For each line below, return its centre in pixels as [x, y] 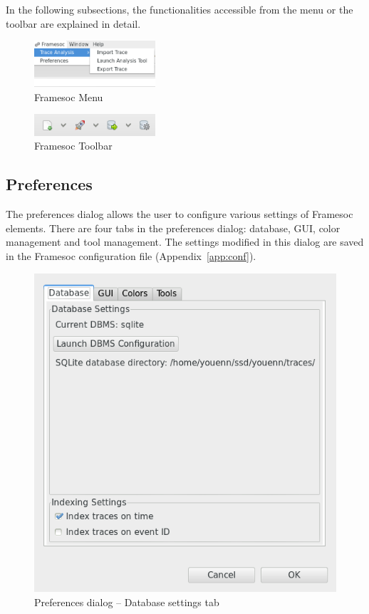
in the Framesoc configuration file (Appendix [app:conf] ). [131, 255]
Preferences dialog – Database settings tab [127, 602]
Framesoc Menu [69, 97]
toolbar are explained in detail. [73, 23]
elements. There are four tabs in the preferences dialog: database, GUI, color [173, 228]
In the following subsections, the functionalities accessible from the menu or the [180, 9]
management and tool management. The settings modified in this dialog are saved [185, 242]
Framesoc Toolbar [73, 146]
